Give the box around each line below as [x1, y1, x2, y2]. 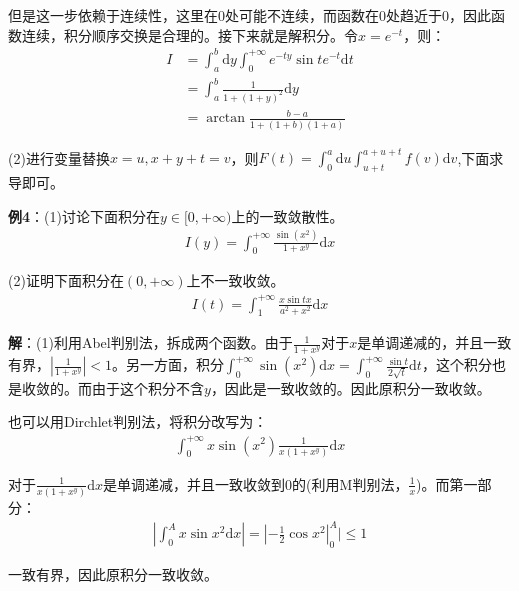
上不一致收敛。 [186, 270, 285, 291]
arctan [206, 111, 246, 126]
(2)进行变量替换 [8, 147, 110, 168]
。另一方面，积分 [112, 354, 224, 375]
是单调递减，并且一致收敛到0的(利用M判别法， [103, 473, 409, 494]
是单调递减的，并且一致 [357, 332, 512, 353]
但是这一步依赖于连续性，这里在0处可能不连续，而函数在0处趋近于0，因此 [8, 5, 491, 25]
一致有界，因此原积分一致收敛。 [8, 564, 218, 585]
